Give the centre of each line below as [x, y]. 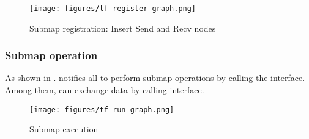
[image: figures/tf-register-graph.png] [113, 9]
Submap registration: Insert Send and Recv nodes [123, 28]
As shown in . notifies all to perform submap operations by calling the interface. [155, 78]
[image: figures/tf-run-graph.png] [102, 109]
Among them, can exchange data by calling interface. [105, 90]
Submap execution [64, 129]
